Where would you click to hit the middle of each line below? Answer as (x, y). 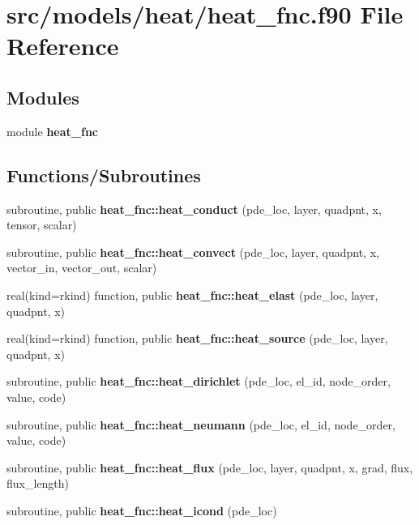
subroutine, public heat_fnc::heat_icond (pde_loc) (142, 510)
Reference (63, 46)
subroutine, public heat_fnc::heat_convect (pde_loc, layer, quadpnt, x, (193, 252)
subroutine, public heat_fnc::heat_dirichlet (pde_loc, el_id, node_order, (199, 381)
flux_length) (38, 483)
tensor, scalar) (42, 225)
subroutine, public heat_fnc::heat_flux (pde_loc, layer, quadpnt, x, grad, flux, (210, 467)
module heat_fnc (52, 131)
